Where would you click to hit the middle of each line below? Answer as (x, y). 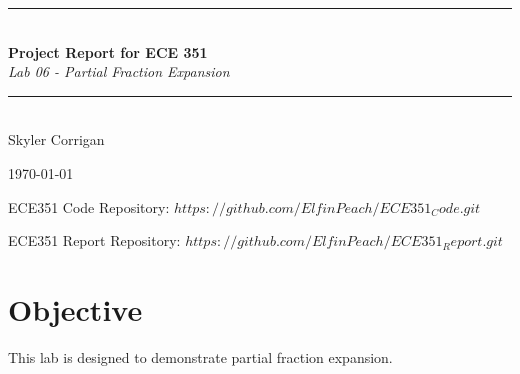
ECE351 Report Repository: (94, 240)
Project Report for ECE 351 (108, 51)
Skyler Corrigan (56, 139)
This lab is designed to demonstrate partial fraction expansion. (200, 356)
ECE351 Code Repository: (89, 206)
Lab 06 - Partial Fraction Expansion (119, 71)
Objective (75, 308)
